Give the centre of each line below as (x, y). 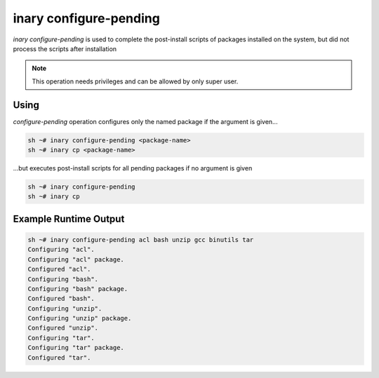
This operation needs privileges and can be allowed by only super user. (135, 81)
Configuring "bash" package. (78, 289)
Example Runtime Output (69, 218)
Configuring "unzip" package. (80, 318)
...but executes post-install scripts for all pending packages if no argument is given (133, 168)
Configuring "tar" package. (76, 348)
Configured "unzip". (63, 328)
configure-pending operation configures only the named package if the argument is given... (145, 121)
